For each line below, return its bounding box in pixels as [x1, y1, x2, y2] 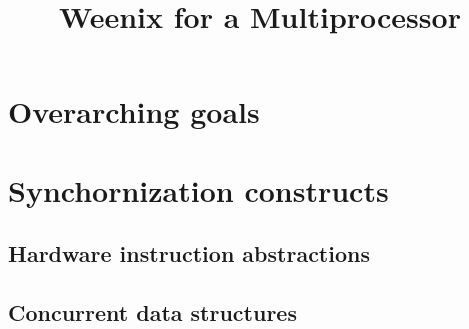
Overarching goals [8, 91, 260, 132]
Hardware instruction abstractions [8, 238, 370, 269]
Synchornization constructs [8, 169, 389, 210]
